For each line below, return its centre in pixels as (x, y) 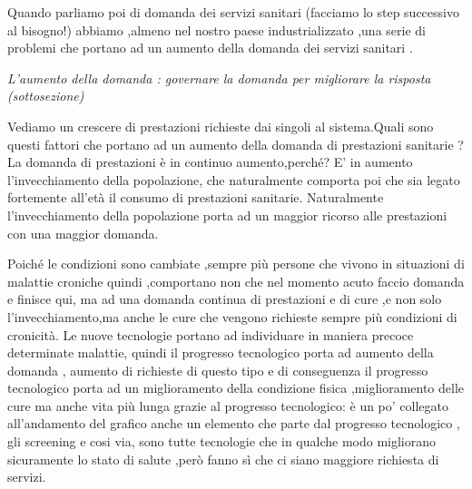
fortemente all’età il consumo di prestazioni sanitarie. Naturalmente (196, 197)
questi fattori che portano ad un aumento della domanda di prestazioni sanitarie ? (236, 144)
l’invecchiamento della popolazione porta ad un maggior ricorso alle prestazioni (227, 215)
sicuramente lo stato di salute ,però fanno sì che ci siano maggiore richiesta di (223, 459)
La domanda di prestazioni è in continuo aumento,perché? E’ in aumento (210, 162)
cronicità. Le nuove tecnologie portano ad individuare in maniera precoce (211, 334)
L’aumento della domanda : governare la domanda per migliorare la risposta (219, 78)
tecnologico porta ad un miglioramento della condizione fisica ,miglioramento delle (236, 388)
